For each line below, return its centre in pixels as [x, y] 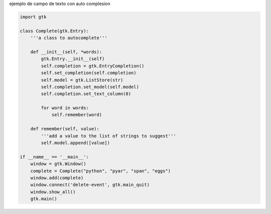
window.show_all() [53, 192]
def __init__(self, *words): [66, 52]
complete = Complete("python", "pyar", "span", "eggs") [101, 171]
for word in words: [65, 108]
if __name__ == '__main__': [54, 157]
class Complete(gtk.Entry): [54, 31]
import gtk [33, 17]
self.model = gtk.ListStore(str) [82, 80]
